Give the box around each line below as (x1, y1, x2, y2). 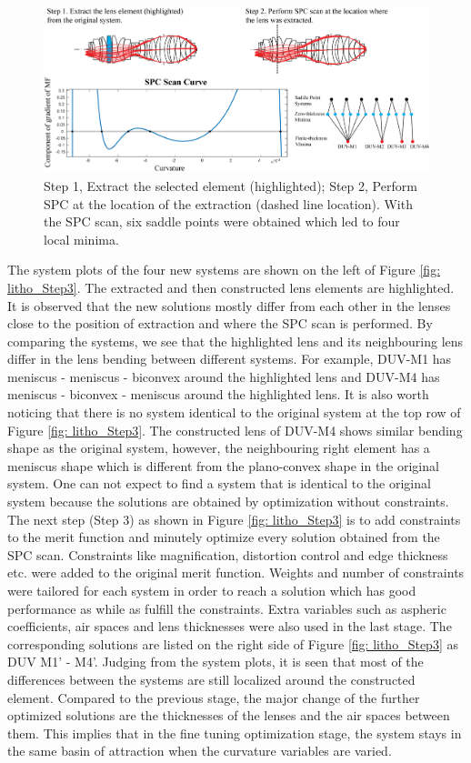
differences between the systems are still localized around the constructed (7, 669, 416, 688)
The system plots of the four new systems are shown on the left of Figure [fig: (7, 260, 441, 279)
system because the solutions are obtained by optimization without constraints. (7, 492, 449, 511)
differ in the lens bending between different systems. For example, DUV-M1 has (7, 349, 452, 368)
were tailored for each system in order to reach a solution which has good (7, 581, 416, 600)
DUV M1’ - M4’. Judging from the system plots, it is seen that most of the (7, 652, 424, 671)
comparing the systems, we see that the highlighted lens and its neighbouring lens (7, 331, 464, 350)
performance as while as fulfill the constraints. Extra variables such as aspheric (7, 598, 446, 617)
